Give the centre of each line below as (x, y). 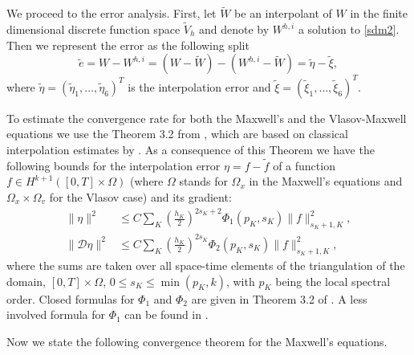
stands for (203, 181)
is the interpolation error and (199, 86)
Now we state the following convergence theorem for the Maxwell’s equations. (197, 341)
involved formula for (56, 314)
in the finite (379, 13)
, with (240, 281)
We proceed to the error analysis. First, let (112, 13)
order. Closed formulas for (71, 298)
